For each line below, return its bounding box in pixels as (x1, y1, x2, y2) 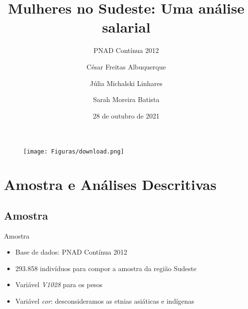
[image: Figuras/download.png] (23, 148, 124, 155)
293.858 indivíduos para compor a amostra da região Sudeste (15, 263, 197, 273)
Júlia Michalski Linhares (90, 78, 163, 88)
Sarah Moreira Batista (93, 94, 160, 104)
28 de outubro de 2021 (93, 110, 160, 120)
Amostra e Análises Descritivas (4, 174, 216, 194)
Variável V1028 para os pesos (15, 279, 103, 290)
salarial (102, 17, 150, 37)
